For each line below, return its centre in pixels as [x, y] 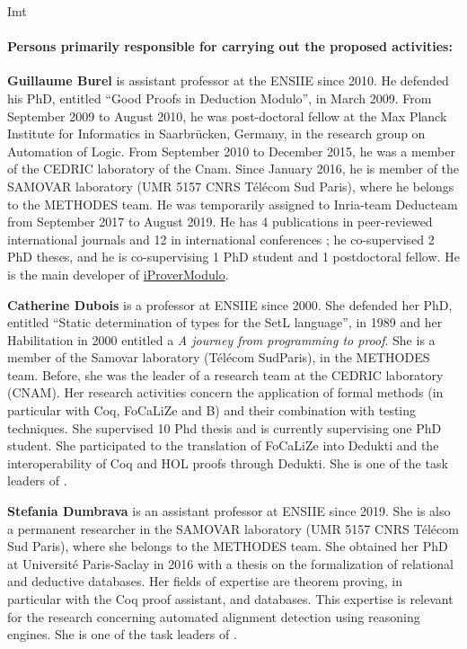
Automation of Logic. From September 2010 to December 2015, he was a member [231, 151]
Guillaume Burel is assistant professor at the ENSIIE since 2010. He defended [228, 80]
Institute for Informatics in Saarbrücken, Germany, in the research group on [216, 133]
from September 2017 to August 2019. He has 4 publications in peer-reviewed [220, 222]
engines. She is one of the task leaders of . [122, 634]
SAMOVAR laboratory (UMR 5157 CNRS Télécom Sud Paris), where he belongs [231, 186]
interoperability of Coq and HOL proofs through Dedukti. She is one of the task [228, 462]
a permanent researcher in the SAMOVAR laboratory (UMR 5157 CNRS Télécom [233, 528]
